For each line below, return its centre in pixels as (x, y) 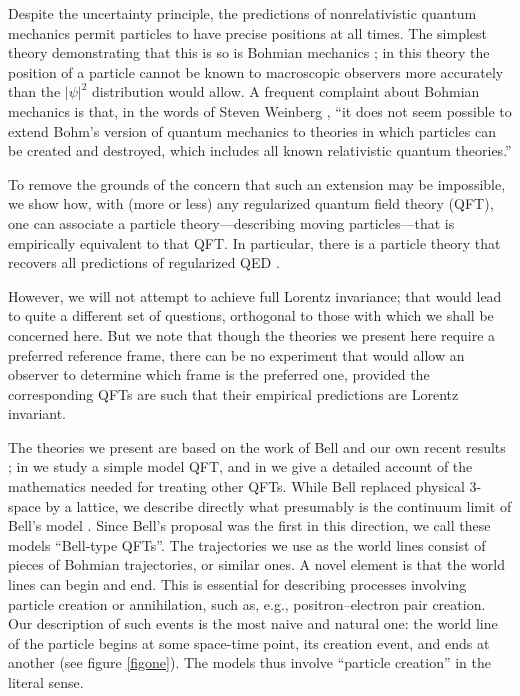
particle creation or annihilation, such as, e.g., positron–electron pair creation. (247, 603)
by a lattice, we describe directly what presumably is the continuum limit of (278, 505)
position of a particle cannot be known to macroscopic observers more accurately (256, 71)
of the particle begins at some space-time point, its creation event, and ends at (249, 642)
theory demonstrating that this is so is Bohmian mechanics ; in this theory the (249, 52)
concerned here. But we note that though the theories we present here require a (252, 334)
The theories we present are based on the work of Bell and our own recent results (257, 446)
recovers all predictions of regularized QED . (144, 262)
